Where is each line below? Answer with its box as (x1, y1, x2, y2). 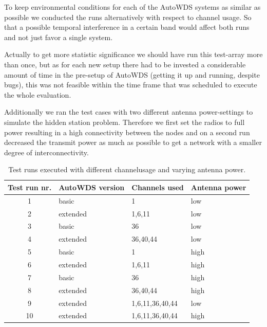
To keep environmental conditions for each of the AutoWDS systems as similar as (4, 2, 261, 12)
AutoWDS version (59, 181, 125, 192)
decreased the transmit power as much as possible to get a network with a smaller (4, 137, 262, 148)
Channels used (131, 181, 184, 192)
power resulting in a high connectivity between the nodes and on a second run (4, 126, 250, 137)
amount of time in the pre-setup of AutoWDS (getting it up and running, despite (4, 69, 260, 80)
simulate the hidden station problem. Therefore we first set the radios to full (4, 116, 245, 127)
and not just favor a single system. (4, 31, 113, 42)
